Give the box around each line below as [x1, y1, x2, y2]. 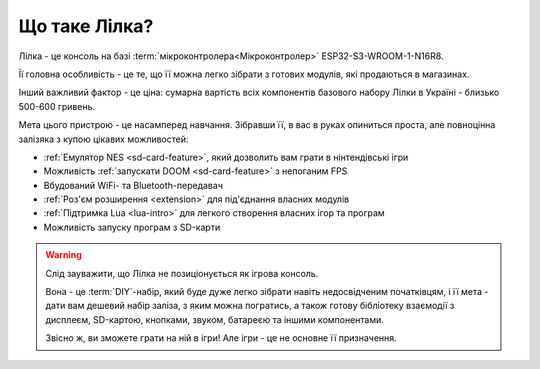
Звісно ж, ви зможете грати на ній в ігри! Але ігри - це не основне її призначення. [45, 332, 397, 344]
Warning [45, 249, 82, 261]
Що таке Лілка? [18, 15, 154, 37]
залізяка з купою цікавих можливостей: [18, 133, 189, 145]
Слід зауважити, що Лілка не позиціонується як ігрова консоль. [45, 267, 319, 279]
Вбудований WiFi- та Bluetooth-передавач [43, 179, 224, 191]
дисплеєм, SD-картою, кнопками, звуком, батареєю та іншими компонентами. [45, 313, 385, 325]
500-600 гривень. [18, 100, 96, 112]
